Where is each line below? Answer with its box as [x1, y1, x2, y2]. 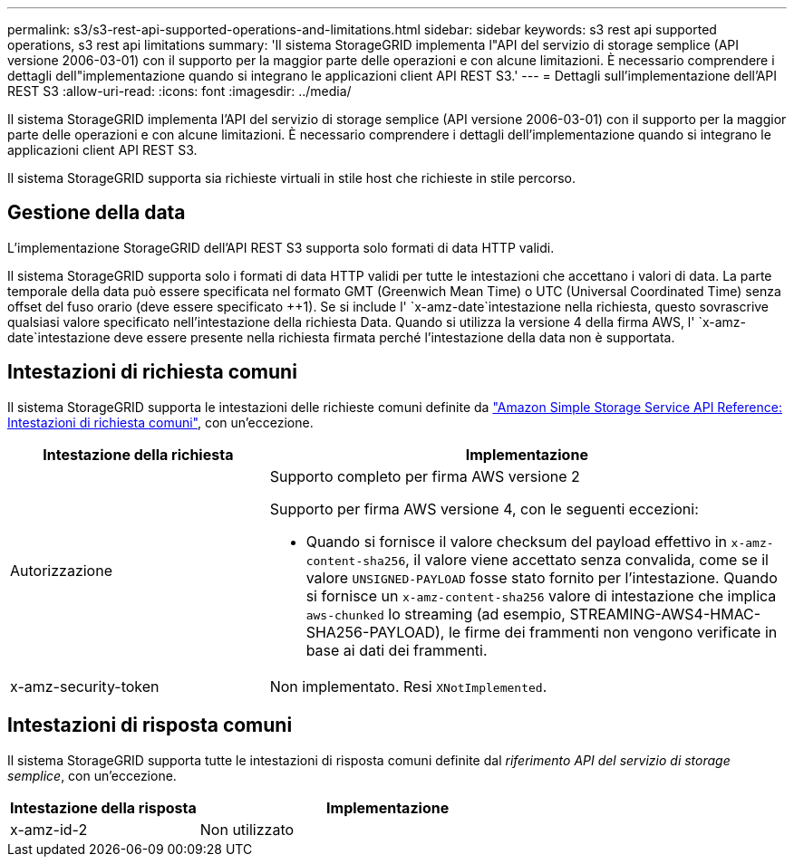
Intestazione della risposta [10, 798, 197, 817]
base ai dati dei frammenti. [305, 640, 488, 659]
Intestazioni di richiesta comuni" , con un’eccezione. [7, 414, 314, 430]
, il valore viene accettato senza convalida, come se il [405, 550, 769, 569]
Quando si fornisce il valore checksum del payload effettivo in [305, 532, 728, 551]
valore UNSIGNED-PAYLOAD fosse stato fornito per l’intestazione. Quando [305, 568, 778, 587]
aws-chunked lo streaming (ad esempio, [305, 604, 566, 623]
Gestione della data [7, 201, 186, 225]
